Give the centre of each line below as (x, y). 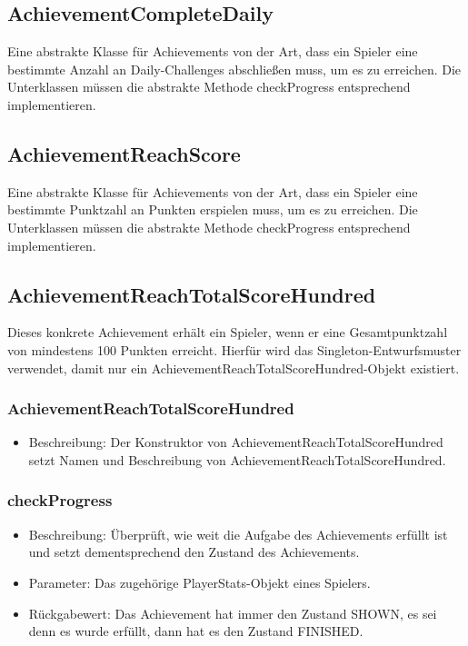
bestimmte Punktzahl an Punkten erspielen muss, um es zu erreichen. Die (213, 209)
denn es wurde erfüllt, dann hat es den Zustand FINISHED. (196, 631)
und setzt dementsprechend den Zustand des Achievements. (194, 552)
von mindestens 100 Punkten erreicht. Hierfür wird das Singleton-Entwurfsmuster (234, 349)
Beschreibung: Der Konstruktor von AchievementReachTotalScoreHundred (236, 442)
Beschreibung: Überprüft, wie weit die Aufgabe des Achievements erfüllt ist (238, 534)
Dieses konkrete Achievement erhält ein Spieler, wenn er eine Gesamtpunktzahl (228, 332)
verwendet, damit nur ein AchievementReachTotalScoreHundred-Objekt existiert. (234, 368)
